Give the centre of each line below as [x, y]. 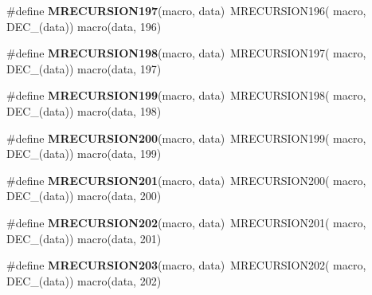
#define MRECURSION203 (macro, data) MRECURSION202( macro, [186, 265]
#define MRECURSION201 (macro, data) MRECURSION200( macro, [186, 180]
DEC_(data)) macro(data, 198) [84, 110]
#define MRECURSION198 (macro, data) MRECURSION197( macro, [186, 53]
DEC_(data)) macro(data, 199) [84, 153]
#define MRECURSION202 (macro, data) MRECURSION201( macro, [186, 222]
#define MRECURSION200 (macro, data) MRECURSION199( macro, [186, 138]
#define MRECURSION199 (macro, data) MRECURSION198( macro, [186, 95]
